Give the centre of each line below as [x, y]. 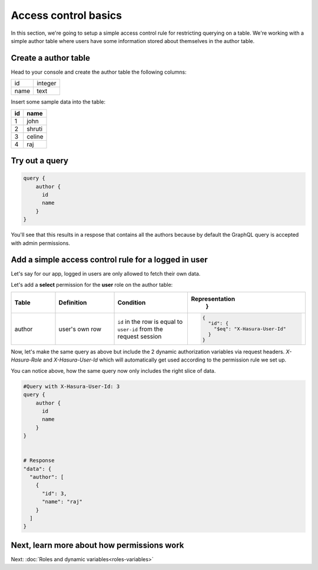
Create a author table [51, 58]
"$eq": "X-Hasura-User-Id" [250, 329]
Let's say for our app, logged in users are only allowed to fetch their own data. [106, 274]
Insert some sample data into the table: [58, 102]
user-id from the [140, 329]
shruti [35, 128]
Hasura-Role [26, 360]
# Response [39, 460]
